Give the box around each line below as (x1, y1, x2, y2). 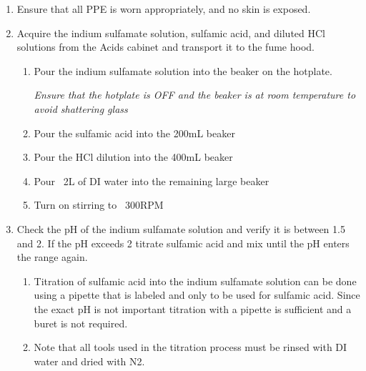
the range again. (16, 249, 88, 264)
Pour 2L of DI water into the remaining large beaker (34, 173, 269, 188)
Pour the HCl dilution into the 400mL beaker (34, 149, 233, 164)
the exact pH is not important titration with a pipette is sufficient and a (34, 301, 352, 316)
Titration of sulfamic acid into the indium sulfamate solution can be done (34, 273, 357, 288)
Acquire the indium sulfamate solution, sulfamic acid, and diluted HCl (16, 25, 325, 40)
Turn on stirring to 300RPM (34, 197, 164, 212)
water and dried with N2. (34, 353, 145, 368)
